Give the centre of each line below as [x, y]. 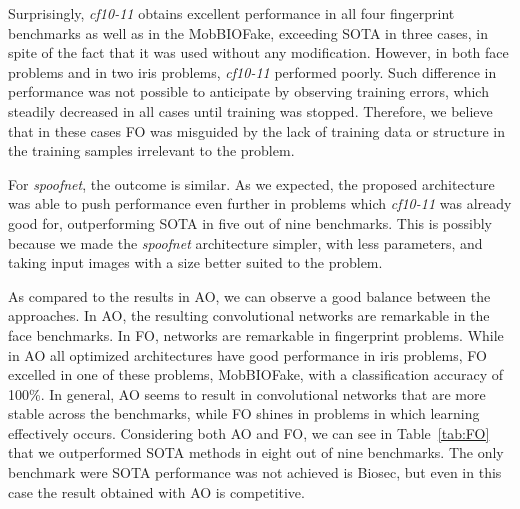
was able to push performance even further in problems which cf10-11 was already [260, 203]
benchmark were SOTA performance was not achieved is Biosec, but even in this [255, 472]
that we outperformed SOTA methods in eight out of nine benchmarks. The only [256, 452]
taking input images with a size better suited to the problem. [195, 262]
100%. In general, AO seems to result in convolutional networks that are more [247, 393]
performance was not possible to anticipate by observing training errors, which [248, 91]
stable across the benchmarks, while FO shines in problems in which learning [244, 413]
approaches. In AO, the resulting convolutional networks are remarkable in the [249, 315]
